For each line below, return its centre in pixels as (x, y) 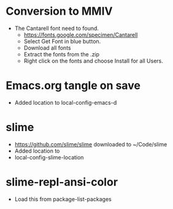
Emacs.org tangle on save (73, 85)
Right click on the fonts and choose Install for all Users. (94, 61)
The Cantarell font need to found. (57, 28)
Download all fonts (47, 48)
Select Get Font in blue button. (62, 41)
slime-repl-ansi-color (62, 182)
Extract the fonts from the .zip (61, 54)
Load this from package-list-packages (63, 199)
